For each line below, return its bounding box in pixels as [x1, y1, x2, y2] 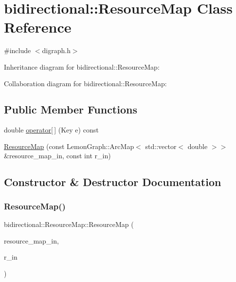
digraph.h [42, 45, 71, 56]
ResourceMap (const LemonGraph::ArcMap [4, 141, 134, 151]
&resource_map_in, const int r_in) [4, 150, 111, 161]
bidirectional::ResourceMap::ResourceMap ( [4, 219, 134, 229]
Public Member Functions [4, 102, 137, 117]
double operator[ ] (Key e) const [4, 125, 99, 135]
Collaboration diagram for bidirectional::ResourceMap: [4, 78, 167, 88]
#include [4, 45, 31, 56]
